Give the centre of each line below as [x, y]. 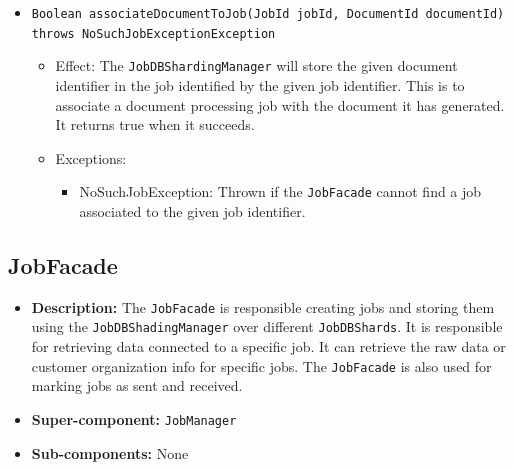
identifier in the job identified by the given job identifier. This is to [260, 84]
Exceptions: [91, 157]
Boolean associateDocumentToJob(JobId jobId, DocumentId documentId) [268, 14]
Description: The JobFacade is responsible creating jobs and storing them [263, 306]
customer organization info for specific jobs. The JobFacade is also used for [261, 365]
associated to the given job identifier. [192, 211]
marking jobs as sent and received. [137, 385]
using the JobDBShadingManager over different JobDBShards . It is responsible [267, 326]
